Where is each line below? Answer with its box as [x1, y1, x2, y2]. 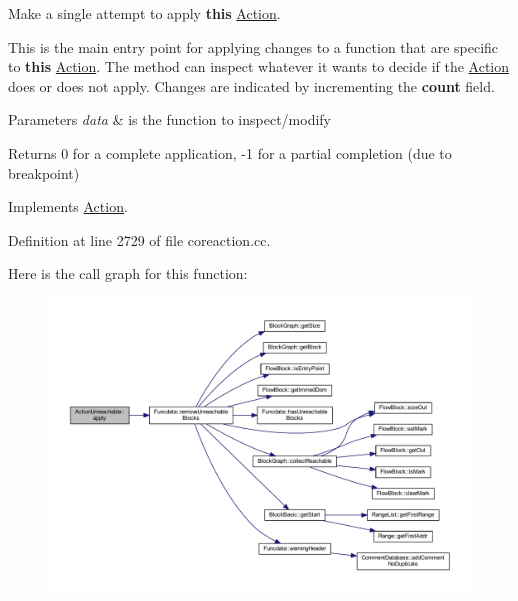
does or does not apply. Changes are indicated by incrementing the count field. [8, 75, 495, 96]
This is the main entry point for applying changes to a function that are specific [8, 36, 499, 57]
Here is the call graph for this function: [8, 263, 248, 284]
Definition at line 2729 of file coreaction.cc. [8, 229, 271, 250]
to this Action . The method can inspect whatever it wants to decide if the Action [8, 56, 510, 77]
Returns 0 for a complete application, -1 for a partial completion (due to [8, 142, 452, 163]
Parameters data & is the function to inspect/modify [8, 109, 331, 130]
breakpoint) [8, 162, 80, 183]
